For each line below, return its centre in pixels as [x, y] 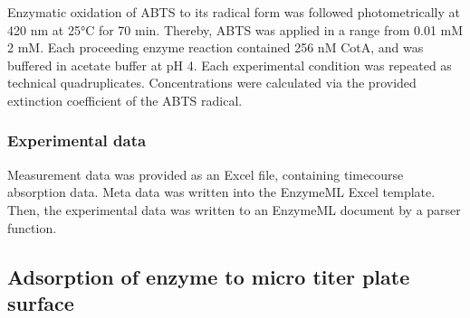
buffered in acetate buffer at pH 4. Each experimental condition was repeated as [230, 65]
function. [32, 227]
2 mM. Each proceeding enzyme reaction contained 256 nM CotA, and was [216, 47]
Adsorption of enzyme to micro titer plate [209, 276]
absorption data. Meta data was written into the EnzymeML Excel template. [221, 192]
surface [41, 302]
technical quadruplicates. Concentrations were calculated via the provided [212, 83]
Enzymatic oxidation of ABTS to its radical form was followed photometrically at [234, 12]
